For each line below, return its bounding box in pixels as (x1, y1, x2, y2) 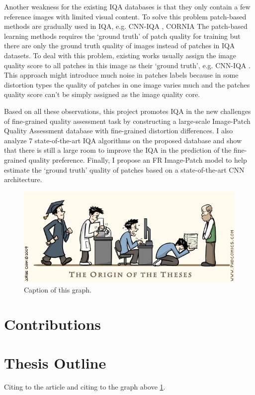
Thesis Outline (4, 353, 106, 373)
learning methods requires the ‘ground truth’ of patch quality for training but (4, 30, 241, 41)
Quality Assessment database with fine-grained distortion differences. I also (4, 125, 233, 136)
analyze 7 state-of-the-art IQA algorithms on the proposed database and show (4, 135, 242, 145)
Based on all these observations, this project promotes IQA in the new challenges (4, 105, 251, 116)
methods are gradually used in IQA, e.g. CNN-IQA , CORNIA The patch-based (4, 21, 248, 31)
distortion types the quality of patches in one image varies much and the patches (4, 79, 250, 90)
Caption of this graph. (24, 285, 91, 295)
